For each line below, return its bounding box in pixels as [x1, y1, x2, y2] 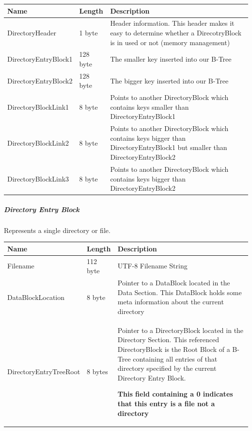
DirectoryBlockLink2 [7, 137, 69, 148]
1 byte [79, 27, 98, 37]
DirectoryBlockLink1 [7, 101, 69, 112]
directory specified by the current [117, 363, 217, 373]
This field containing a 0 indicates [117, 389, 233, 399]
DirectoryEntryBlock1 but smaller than [110, 142, 227, 152]
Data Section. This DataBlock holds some [117, 287, 242, 297]
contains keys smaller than [110, 101, 189, 112]
